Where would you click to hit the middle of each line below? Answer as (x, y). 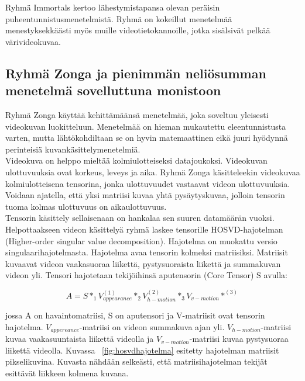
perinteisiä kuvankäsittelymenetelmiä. (73, 149)
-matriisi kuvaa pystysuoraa (239, 339)
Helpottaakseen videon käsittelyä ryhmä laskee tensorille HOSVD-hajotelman (144, 229)
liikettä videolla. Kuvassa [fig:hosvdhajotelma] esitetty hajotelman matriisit (142, 350)
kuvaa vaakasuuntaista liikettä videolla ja (80, 339)
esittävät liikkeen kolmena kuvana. (67, 373)
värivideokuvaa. (33, 41)
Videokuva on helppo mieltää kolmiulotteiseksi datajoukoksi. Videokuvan (136, 160)
